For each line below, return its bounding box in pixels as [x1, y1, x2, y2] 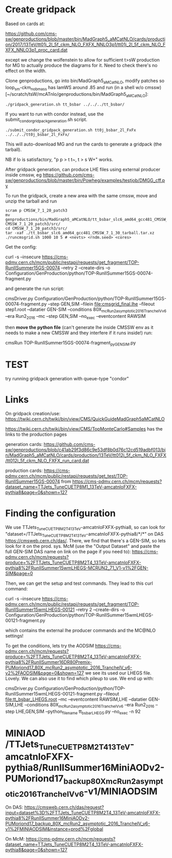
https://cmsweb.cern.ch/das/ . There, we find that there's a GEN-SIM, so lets [5, 537, 166, 544]
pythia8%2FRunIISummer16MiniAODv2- [5, 815, 90, 821]
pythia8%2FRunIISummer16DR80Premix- [5, 659, 92, 665]
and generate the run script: [5, 285, 64, 292]
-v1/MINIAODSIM [83, 785, 158, 797]
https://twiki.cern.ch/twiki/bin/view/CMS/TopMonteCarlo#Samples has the [5, 426, 163, 432]
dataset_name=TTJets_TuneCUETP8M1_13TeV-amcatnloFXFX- [5, 484, 137, 490]
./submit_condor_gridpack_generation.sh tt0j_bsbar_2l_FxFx [5, 128, 137, 133]
